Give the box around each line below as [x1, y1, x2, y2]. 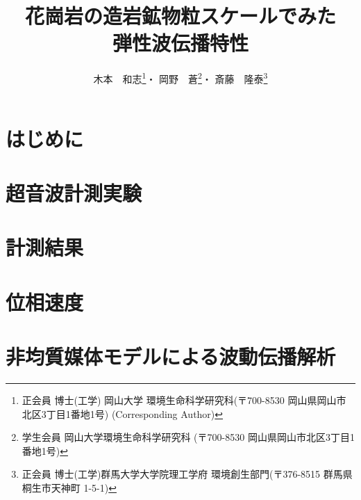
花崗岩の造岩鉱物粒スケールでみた [24, 1, 336, 30]
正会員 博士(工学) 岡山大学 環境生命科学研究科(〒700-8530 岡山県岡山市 [22, 393, 346, 407]
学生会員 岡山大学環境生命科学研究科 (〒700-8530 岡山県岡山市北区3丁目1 [22, 430, 355, 444]
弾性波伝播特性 [112, 29, 249, 57]
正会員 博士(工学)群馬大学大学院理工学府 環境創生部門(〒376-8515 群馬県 [22, 467, 353, 481]
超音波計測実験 [6, 178, 142, 207]
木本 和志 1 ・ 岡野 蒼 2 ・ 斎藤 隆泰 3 [93, 70, 268, 86]
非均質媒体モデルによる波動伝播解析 [6, 342, 336, 371]
